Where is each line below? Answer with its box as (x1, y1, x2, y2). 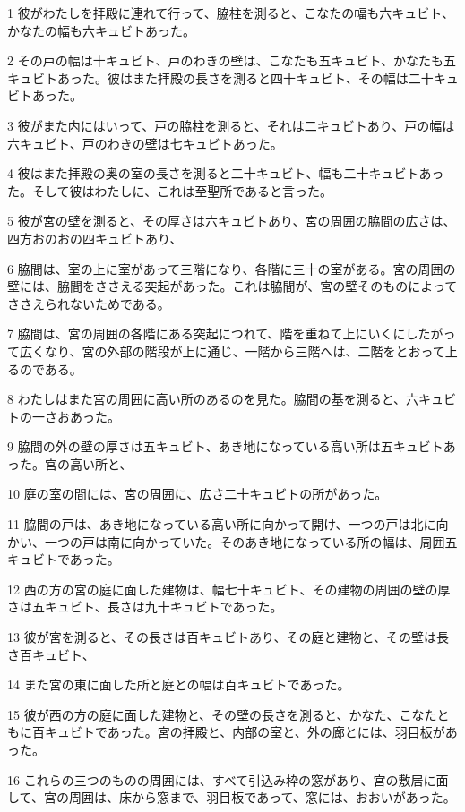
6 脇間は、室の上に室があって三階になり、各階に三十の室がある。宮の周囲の (7, 259, 456, 278)
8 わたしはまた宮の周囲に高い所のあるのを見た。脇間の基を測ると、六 (7, 389, 419, 408)
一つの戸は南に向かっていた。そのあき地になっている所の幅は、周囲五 (44, 532, 458, 551)
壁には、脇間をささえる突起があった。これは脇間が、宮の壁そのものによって (7, 277, 458, 295)
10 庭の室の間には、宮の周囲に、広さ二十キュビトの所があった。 (7, 484, 388, 503)
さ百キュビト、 (7, 645, 95, 663)
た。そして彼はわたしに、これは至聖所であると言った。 (7, 181, 333, 200)
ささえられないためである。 (7, 294, 170, 312)
